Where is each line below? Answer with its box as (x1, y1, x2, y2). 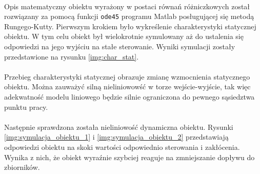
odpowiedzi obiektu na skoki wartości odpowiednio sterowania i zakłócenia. (4, 141, 240, 152)
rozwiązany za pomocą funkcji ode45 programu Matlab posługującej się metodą (4, 11, 254, 22)
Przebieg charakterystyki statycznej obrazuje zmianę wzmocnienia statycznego (4, 71, 250, 82)
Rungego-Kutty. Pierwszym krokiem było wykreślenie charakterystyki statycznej (4, 21, 256, 31)
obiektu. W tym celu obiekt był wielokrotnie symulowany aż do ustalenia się (4, 31, 244, 42)
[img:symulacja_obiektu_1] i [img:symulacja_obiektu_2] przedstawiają (4, 131, 229, 142)
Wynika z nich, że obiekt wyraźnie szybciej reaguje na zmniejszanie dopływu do (4, 151, 255, 162)
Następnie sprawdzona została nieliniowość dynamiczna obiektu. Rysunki (4, 121, 233, 132)
